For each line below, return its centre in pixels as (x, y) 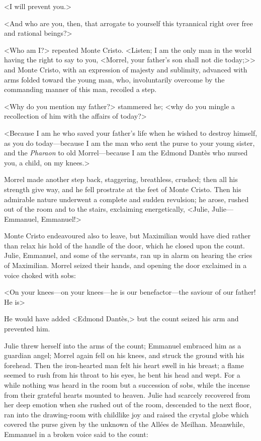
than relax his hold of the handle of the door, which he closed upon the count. (124, 245)
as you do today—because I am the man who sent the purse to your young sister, (129, 143)
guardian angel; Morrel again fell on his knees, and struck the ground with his (124, 355)
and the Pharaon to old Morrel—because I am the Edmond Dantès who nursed (126, 153)
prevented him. (27, 329)
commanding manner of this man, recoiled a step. (80, 89)
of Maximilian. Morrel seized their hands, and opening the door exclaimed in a (125, 265)
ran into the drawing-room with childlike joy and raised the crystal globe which (126, 414)
